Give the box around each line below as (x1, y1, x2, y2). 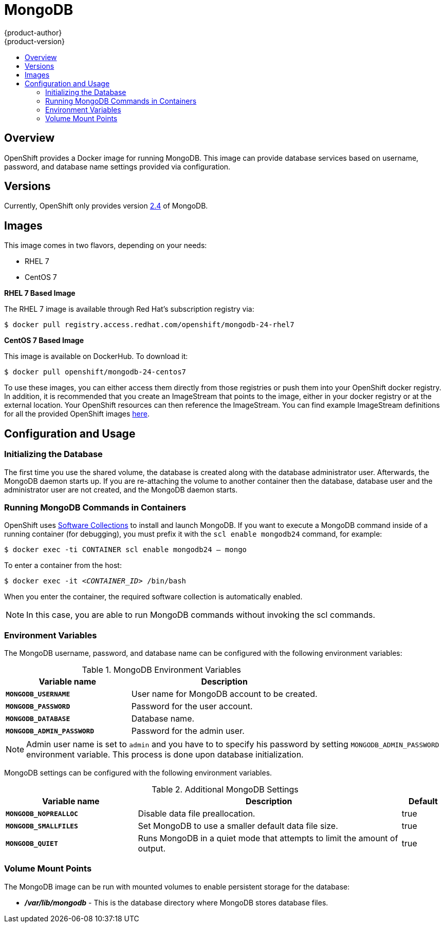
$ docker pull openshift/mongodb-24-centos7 (4, 368, 187, 376)
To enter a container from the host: (4, 561, 122, 570)
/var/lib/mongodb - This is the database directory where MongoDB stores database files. (25, 898, 328, 907)
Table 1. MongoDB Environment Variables (82, 665, 242, 675)
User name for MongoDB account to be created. (131, 689, 318, 699)
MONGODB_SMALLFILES (6, 822, 78, 830)
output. (138, 843, 165, 854)
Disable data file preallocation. (138, 808, 255, 819)
